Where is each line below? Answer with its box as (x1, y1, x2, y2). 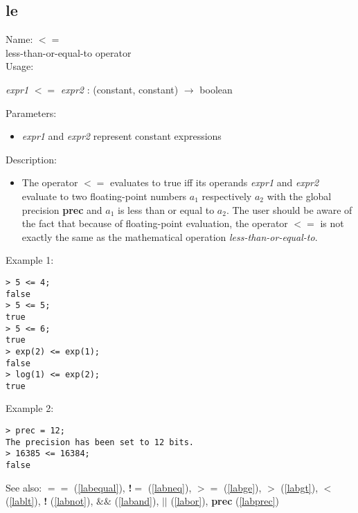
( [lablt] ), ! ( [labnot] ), (6, 494, 93, 508)
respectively (202, 188, 252, 203)
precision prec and (21, 202, 102, 217)
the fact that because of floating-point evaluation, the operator (21, 216, 288, 231)
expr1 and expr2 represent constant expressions (21, 129, 222, 143)
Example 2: (6, 401, 54, 415)
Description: (6, 152, 57, 166)
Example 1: (6, 253, 54, 267)
